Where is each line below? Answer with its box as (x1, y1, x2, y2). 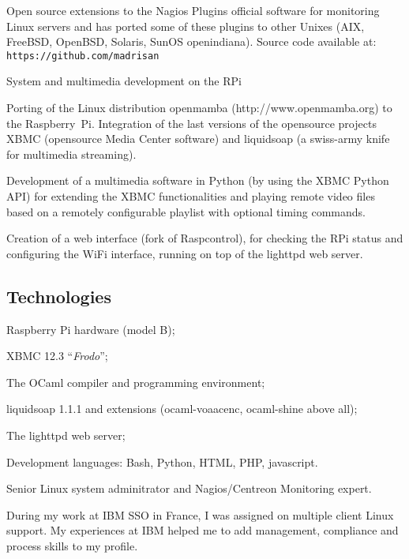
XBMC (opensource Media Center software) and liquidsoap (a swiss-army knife (6, 130, 390, 147)
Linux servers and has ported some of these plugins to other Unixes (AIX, (6, 17, 365, 34)
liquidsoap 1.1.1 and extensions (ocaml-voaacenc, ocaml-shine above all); (6, 400, 358, 417)
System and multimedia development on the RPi (6, 73, 242, 89)
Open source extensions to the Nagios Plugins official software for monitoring (6, 2, 380, 18)
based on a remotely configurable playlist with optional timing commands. (6, 203, 366, 219)
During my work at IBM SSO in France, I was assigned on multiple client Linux (6, 506, 394, 523)
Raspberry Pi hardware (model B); (6, 321, 175, 337)
